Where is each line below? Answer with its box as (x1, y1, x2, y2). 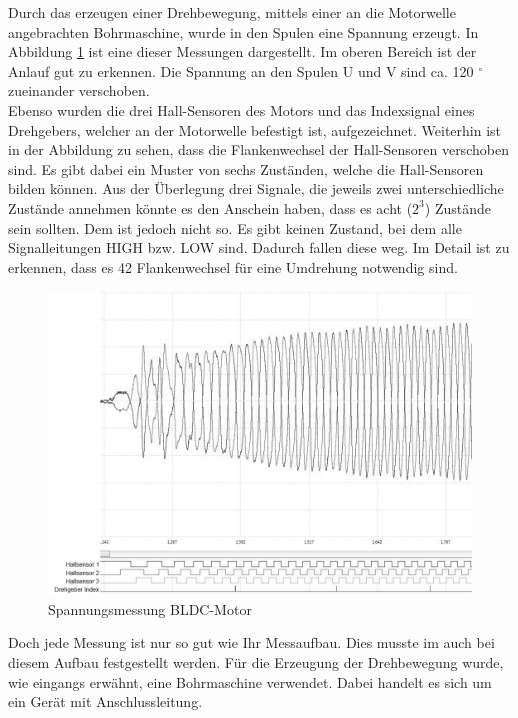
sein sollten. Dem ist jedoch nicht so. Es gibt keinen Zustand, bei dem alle (8, 217, 462, 238)
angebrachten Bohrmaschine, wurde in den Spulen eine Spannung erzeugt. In (8, 21, 479, 42)
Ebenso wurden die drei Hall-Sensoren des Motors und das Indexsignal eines (8, 99, 475, 120)
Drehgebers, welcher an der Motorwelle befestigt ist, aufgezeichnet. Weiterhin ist (8, 119, 502, 140)
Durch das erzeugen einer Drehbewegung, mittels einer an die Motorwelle (8, 2, 456, 22)
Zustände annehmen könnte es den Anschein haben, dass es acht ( (8, 197, 413, 218)
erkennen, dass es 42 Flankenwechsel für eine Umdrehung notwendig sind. (8, 256, 458, 277)
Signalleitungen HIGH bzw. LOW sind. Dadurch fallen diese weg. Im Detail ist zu (8, 237, 510, 258)
